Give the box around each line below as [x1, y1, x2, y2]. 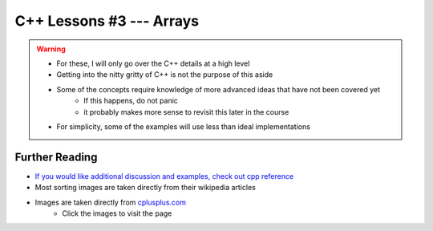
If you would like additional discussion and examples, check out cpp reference [34, 171, 294, 180]
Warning [36, 44, 66, 54]
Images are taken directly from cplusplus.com [34, 197, 186, 207]
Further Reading [14, 150, 98, 164]
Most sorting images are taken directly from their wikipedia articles [34, 183, 256, 192]
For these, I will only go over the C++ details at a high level [56, 59, 250, 68]
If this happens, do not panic [83, 96, 178, 106]
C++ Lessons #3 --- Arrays [14, 12, 200, 30]
